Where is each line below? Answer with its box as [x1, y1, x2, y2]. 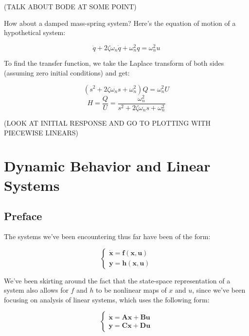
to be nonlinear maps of [96, 285, 167, 295]
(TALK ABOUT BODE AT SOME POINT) [4, 1, 137, 11]
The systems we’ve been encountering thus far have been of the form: [4, 231, 211, 242]
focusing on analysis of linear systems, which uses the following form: [4, 294, 210, 304]
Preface [4, 208, 42, 224]
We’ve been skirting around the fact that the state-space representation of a [4, 275, 231, 285]
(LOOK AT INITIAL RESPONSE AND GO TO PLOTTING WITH [4, 118, 211, 128]
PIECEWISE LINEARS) [4, 127, 79, 137]
